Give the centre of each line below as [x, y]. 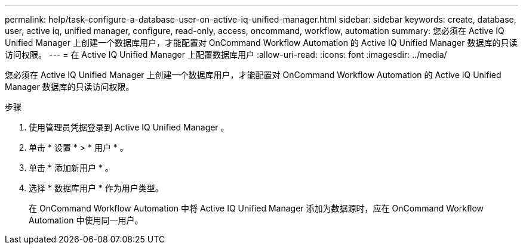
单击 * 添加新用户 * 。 [71, 168]
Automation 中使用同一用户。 [86, 220]
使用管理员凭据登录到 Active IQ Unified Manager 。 [129, 127]
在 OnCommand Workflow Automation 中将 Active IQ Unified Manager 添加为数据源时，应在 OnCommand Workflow [256, 208]
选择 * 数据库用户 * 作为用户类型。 [96, 188]
